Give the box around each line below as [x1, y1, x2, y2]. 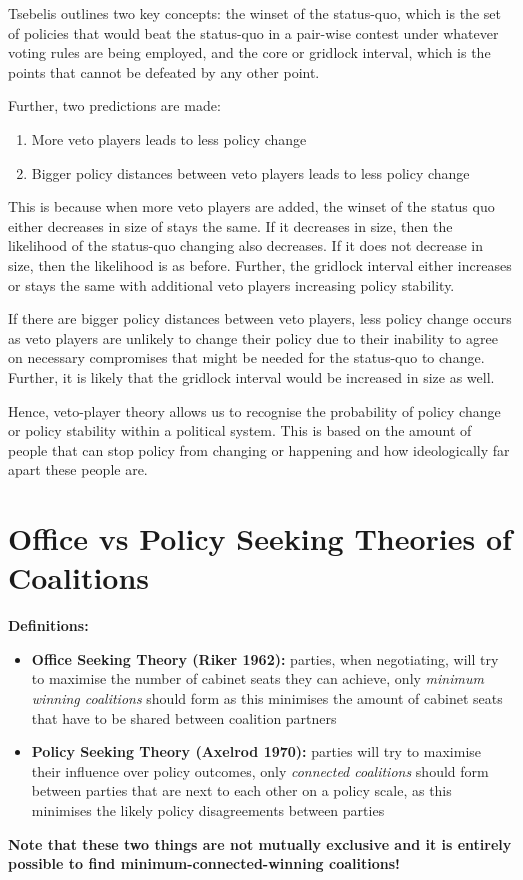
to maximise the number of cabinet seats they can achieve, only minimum [31, 668, 484, 689]
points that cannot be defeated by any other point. [8, 61, 320, 82]
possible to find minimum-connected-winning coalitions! [8, 853, 400, 874]
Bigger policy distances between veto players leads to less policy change [31, 162, 470, 183]
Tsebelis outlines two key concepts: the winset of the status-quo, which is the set [8, 3, 501, 23]
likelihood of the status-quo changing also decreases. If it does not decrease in [8, 235, 484, 256]
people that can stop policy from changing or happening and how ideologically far [8, 439, 510, 460]
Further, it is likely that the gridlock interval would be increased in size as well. [8, 366, 495, 387]
